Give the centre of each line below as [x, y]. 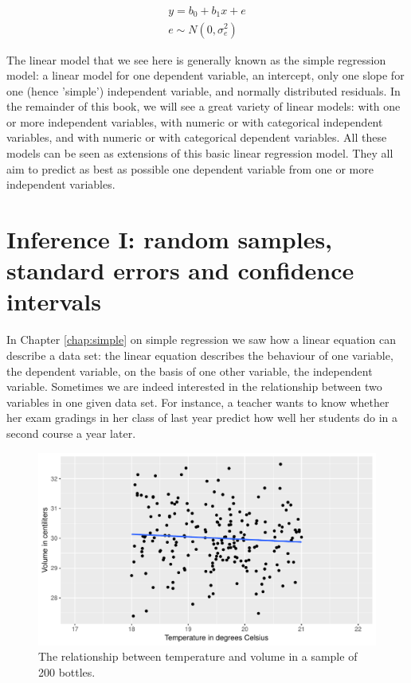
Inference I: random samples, [170, 239]
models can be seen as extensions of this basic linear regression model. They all [200, 153]
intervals [54, 301]
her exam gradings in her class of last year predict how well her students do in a [202, 418]
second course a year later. [71, 433]
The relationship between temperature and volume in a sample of [198, 656]
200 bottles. [67, 671]
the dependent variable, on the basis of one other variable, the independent [190, 371]
